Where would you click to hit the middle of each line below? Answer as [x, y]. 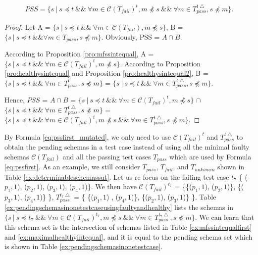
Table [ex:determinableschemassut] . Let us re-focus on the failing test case [117, 177]
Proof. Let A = [27, 26]
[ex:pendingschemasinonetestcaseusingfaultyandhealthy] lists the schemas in [119, 207]
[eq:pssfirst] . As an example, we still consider [72, 167]
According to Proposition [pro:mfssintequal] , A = [79, 54]
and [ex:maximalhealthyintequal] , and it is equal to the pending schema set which [129, 236]
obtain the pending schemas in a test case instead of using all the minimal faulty [127, 147]
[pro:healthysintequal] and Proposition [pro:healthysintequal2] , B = [106, 73]
